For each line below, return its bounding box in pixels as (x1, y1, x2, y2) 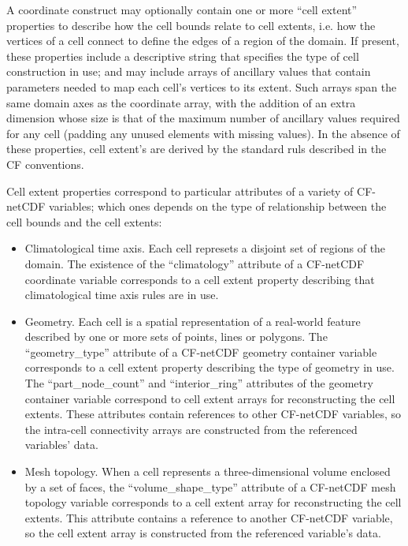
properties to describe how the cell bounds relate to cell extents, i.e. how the (6, 17, 376, 33)
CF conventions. (6, 155, 84, 172)
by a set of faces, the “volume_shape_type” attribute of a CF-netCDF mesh (24, 478, 396, 495)
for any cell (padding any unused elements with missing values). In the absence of (6, 125, 400, 141)
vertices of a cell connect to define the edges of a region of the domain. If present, (6, 32, 399, 49)
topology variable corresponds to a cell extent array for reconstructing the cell (24, 494, 402, 510)
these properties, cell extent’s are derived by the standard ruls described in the (6, 140, 387, 157)
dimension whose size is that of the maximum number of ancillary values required (6, 110, 400, 126)
